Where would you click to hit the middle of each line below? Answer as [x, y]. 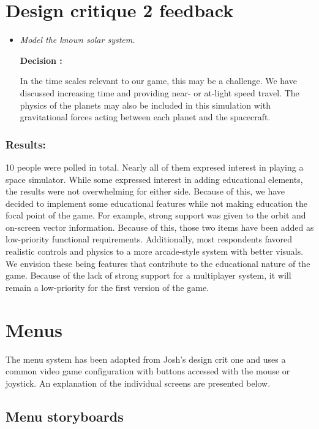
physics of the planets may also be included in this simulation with [145, 105]
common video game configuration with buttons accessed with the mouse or [148, 371]
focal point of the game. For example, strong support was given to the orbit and [156, 215]
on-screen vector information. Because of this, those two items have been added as [160, 227]
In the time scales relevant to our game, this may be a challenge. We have [158, 81]
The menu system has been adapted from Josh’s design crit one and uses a [146, 359]
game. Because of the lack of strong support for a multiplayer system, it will [148, 275]
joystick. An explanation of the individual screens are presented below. [138, 383]
